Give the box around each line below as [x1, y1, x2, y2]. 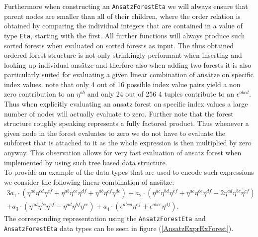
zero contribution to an [4, 89, 75, 99]
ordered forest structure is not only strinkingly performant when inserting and [4, 50, 242, 60]
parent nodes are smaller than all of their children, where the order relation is [4, 10, 241, 21]
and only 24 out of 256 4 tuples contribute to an [87, 89, 235, 99]
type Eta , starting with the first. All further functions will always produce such [4, 30, 245, 40]
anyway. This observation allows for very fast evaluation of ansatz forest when [4, 147, 242, 158]
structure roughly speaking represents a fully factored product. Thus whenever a [4, 118, 249, 128]
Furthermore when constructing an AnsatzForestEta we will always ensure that [4, 1, 248, 11]
